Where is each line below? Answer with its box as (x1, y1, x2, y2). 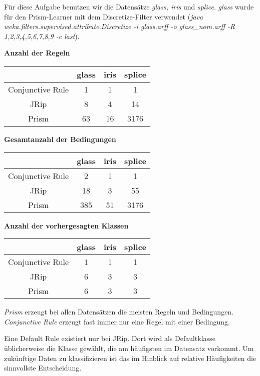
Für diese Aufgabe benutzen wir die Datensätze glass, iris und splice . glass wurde (4, 1, 254, 11)
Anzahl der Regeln (4, 47, 70, 58)
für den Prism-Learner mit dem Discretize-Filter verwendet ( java (4, 11, 203, 21)
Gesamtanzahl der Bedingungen (4, 133, 116, 144)
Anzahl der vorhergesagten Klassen (4, 220, 129, 230)
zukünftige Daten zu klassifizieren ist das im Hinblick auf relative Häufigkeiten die (4, 352, 256, 363)
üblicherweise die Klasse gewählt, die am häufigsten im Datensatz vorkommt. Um (4, 342, 254, 353)
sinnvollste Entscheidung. (4, 362, 82, 373)
